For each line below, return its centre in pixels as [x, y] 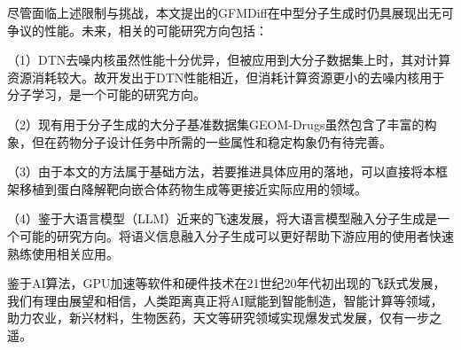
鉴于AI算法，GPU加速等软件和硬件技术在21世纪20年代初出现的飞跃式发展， [227, 283]
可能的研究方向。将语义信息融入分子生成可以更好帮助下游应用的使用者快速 [236, 235]
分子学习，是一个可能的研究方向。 [106, 94]
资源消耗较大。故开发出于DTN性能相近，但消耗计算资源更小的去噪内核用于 [226, 77]
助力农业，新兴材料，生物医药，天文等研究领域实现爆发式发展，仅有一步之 [224, 318]
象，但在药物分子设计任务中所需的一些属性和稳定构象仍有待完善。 [199, 141]
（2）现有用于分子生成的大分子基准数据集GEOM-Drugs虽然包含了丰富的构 [222, 124]
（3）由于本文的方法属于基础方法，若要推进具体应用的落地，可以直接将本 [221, 171]
